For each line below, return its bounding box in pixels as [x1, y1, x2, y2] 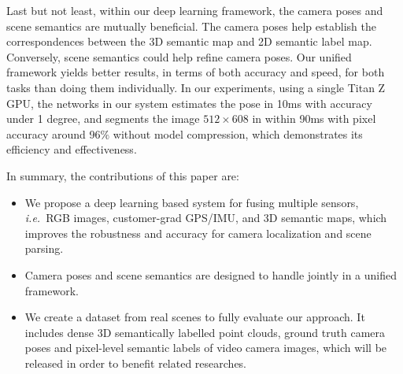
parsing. [24, 240, 64, 257]
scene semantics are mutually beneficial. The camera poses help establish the [6, 17, 376, 34]
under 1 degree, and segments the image [6, 110, 200, 127]
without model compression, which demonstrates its [113, 125, 363, 142]
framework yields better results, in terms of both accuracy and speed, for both [6, 64, 385, 80]
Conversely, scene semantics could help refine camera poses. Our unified [6, 48, 352, 65]
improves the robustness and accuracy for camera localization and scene [24, 224, 372, 241]
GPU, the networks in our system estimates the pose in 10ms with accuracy [6, 94, 372, 111]
